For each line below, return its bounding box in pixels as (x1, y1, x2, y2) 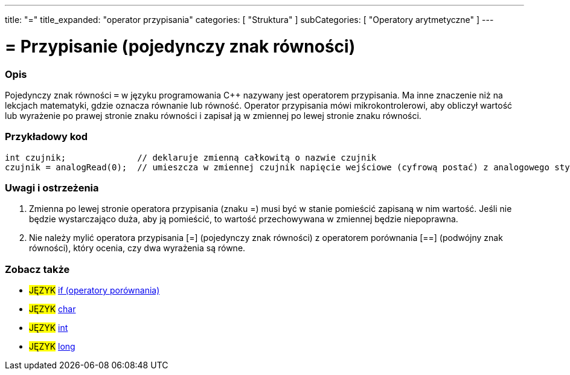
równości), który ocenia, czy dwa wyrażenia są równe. (29, 243, 246, 254)
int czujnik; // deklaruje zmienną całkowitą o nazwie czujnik (5, 152, 377, 162)
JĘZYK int (29, 322, 68, 333)
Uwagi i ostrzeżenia (5, 182, 99, 194)
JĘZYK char (29, 304, 76, 315)
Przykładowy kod (5, 130, 88, 143)
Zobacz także (5, 263, 70, 275)
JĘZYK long (29, 341, 75, 352)
